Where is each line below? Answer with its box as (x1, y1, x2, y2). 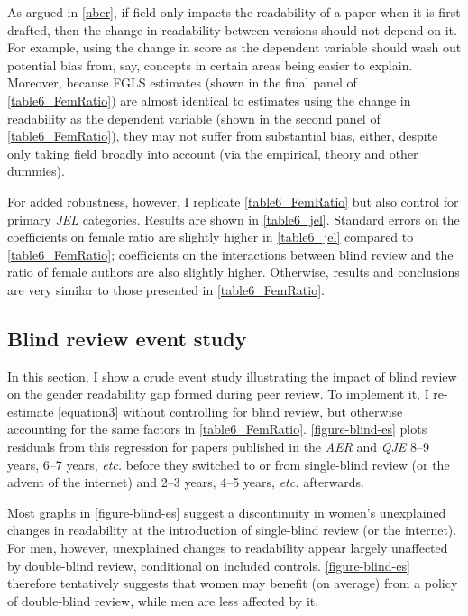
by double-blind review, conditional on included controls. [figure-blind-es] (7, 556, 410, 575)
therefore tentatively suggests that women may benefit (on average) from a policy (7, 574, 458, 593)
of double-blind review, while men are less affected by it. (7, 591, 319, 610)
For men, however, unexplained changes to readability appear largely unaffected (7, 538, 448, 557)
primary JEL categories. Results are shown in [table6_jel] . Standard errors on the (7, 209, 460, 228)
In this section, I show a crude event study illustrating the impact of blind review (7, 366, 457, 385)
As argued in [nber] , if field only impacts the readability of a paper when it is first (7, 3, 461, 21)
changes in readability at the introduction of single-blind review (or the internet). (7, 520, 457, 539)
